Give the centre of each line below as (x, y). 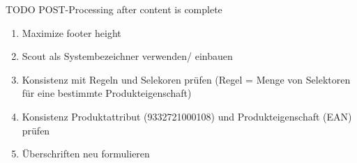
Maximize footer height (71, 32)
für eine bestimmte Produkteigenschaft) (107, 93)
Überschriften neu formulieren (86, 154)
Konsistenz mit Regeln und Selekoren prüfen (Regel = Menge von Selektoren (186, 79)
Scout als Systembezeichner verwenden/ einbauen (127, 56)
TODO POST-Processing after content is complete (114, 9)
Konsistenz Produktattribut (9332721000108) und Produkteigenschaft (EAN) (187, 116)
